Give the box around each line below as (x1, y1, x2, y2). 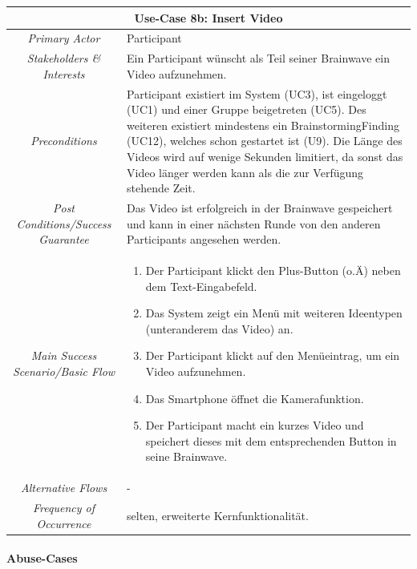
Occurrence (36, 515, 91, 531)
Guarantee (38, 231, 89, 248)
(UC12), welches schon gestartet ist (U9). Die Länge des (127, 132, 403, 149)
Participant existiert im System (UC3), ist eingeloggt (127, 85, 387, 102)
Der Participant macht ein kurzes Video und (145, 417, 364, 434)
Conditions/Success (16, 215, 111, 232)
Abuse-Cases (6, 550, 78, 567)
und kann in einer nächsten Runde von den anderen (127, 215, 381, 232)
